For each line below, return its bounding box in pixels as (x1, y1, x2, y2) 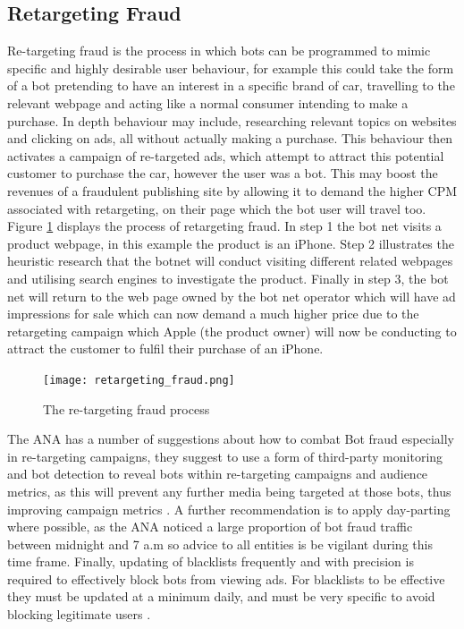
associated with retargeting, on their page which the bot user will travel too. (7, 199, 426, 217)
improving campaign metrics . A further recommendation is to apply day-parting (7, 499, 451, 518)
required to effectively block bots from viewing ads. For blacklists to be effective (7, 569, 445, 588)
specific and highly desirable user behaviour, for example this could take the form (7, 58, 454, 77)
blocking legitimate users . (7, 605, 151, 624)
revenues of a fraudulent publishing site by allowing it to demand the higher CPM (7, 181, 458, 200)
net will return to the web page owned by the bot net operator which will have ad (7, 286, 456, 305)
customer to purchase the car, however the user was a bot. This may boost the (7, 164, 438, 183)
